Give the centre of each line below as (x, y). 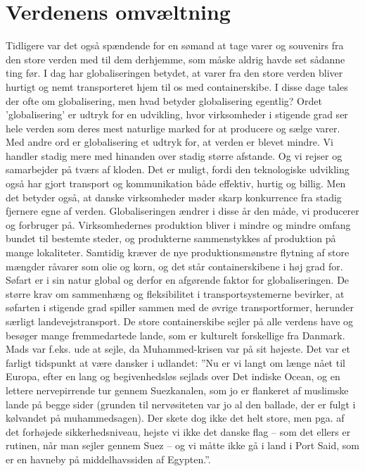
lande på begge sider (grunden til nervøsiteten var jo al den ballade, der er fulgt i (181, 404)
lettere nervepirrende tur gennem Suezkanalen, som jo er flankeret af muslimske (177, 390)
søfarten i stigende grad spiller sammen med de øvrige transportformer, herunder (180, 307)
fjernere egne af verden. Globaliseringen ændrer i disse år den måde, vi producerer (182, 211)
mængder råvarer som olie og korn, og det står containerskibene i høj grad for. (174, 266)
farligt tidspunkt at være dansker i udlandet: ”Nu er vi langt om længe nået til (175, 362)
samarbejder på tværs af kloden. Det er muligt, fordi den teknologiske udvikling (178, 169)
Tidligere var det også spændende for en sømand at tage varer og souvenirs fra (175, 45)
